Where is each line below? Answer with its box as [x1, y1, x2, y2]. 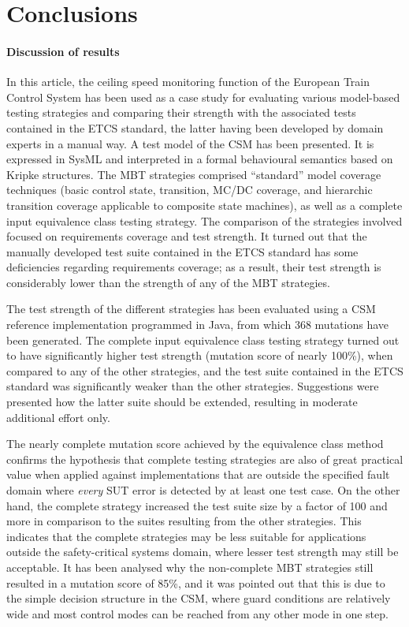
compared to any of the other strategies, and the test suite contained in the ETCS [6, 362, 403, 379]
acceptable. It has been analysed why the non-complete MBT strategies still [6, 558, 374, 575]
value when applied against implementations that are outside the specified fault [6, 466, 390, 483]
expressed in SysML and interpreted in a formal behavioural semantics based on [6, 151, 393, 167]
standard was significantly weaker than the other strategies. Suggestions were [6, 378, 379, 394]
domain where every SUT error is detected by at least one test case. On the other [6, 482, 400, 498]
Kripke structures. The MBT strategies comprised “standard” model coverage [6, 166, 381, 182]
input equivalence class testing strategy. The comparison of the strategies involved [6, 212, 403, 229]
